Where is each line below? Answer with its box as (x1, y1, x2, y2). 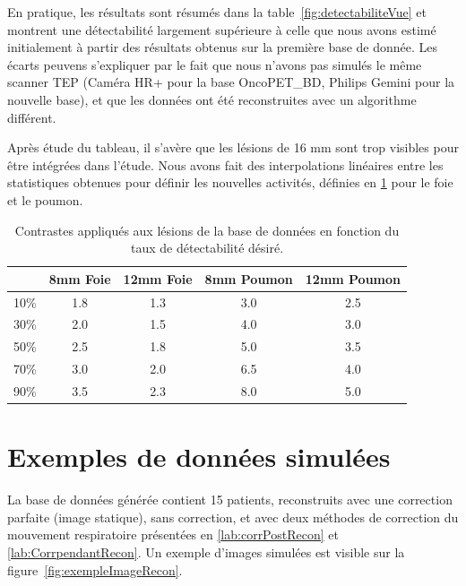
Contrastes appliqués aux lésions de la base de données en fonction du (14, 220, 400, 239)
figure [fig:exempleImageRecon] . (7, 560, 183, 579)
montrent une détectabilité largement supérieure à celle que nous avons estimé (7, 20, 436, 39)
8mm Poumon (204, 269, 293, 288)
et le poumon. (7, 190, 83, 209)
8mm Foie (48, 269, 111, 288)
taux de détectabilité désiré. (130, 238, 284, 257)
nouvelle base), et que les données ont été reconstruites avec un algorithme (7, 90, 417, 108)
